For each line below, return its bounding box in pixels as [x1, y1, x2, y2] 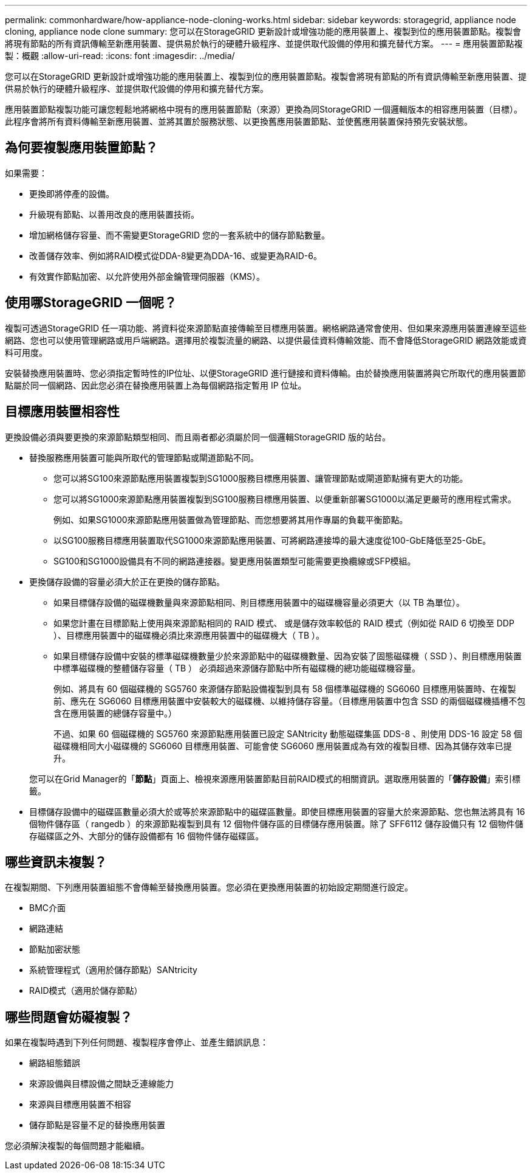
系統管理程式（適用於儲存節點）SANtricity [29, 965, 197, 976]
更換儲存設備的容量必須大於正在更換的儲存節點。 [29, 576, 225, 587]
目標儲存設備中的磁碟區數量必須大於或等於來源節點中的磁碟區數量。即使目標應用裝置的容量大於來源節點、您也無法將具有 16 [29, 806, 525, 817]
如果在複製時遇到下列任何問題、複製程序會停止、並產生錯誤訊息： [5, 1037, 268, 1048]
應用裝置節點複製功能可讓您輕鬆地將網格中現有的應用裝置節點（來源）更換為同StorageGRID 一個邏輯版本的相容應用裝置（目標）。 [5, 104, 522, 114]
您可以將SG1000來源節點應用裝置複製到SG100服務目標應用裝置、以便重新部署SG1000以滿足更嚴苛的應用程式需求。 [53, 493, 517, 504]
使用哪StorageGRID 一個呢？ [5, 295, 177, 311]
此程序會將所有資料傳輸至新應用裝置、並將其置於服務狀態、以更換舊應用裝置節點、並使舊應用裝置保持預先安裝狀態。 [5, 116, 472, 127]
